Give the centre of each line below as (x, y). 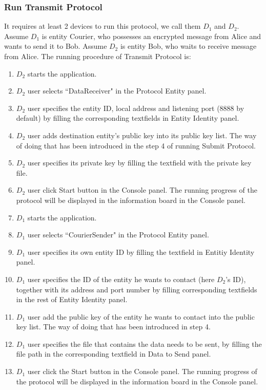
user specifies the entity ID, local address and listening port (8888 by (136, 108)
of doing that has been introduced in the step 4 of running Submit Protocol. (136, 145)
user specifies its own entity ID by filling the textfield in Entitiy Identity (141, 252)
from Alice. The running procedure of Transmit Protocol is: (98, 56)
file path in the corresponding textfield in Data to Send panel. (114, 354)
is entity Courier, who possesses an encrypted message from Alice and (151, 36)
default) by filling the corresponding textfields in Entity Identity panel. (128, 118)
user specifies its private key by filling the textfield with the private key (139, 163)
